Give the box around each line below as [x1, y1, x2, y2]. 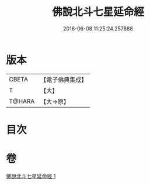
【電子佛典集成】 [40, 76, 88, 84]
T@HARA [9, 97, 35, 105]
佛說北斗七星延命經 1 [6, 172, 56, 179]
